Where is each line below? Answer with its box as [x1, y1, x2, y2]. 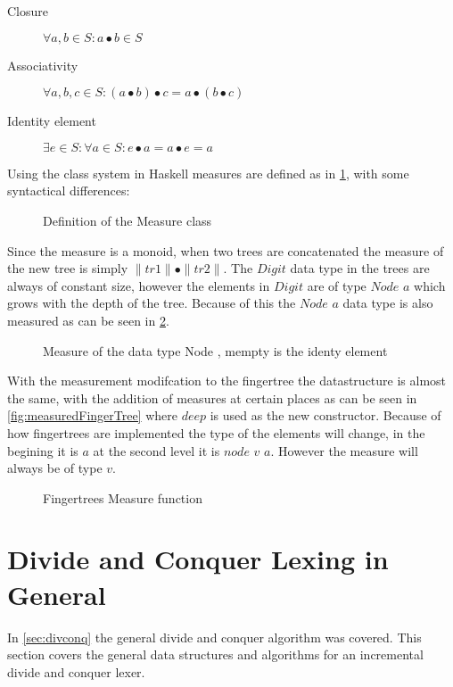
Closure [7, 2, 49, 20]
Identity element [7, 112, 96, 130]
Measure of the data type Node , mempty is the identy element [43, 341, 388, 360]
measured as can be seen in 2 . [7, 310, 169, 329]
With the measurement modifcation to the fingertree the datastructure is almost [7, 371, 447, 390]
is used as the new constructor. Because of [210, 406, 441, 425]
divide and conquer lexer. [7, 662, 145, 681]
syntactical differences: [7, 181, 130, 200]
